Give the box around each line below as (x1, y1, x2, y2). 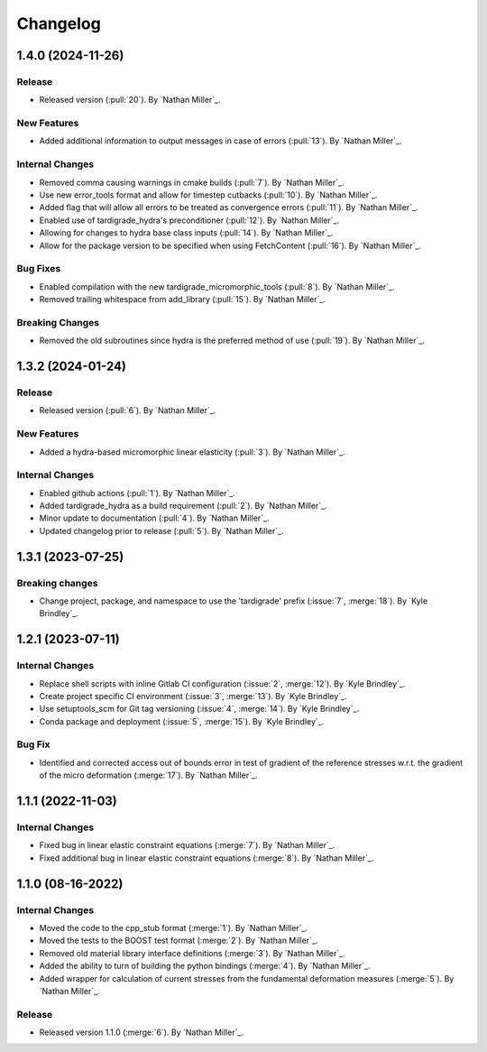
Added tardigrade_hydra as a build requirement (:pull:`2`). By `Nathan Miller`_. (39, 501, 328, 512)
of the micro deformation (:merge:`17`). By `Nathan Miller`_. (39, 770, 258, 780)
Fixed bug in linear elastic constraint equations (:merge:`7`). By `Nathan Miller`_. (39, 840, 335, 851)
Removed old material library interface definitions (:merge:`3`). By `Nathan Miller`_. (39, 947, 346, 958)
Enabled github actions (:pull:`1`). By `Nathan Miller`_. (39, 487, 236, 498)
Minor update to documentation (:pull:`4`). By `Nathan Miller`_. (39, 512, 270, 523)
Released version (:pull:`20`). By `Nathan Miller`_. (39, 95, 221, 106)
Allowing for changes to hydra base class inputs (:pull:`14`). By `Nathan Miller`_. (39, 227, 334, 238)
